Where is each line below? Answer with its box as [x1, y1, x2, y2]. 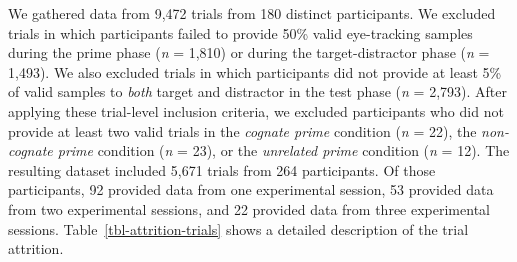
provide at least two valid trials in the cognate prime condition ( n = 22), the [8, 120, 477, 141]
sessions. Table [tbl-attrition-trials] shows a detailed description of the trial [8, 218, 469, 239]
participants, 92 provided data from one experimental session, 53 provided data [8, 179, 494, 200]
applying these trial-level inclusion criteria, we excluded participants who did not [8, 100, 504, 121]
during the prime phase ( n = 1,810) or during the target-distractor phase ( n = [8, 42, 490, 63]
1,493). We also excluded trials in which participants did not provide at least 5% [8, 61, 502, 82]
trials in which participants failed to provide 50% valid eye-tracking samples [8, 22, 473, 43]
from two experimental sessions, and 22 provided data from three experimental [8, 198, 490, 219]
